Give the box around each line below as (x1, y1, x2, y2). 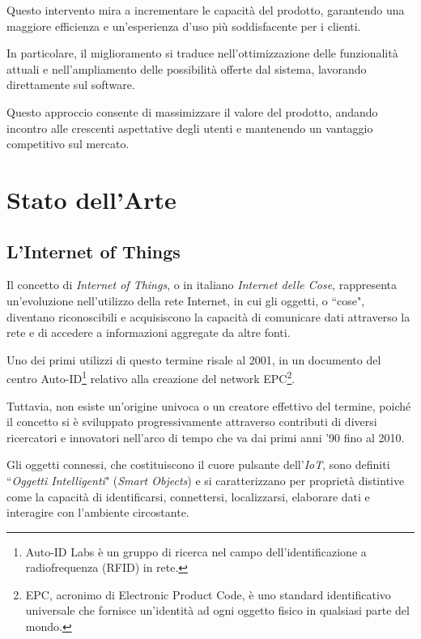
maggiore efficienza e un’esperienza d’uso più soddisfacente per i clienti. (6, 17, 361, 34)
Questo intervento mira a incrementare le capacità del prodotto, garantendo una (6, 2, 405, 18)
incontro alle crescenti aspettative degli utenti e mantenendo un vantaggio (6, 119, 373, 136)
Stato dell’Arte (6, 182, 176, 215)
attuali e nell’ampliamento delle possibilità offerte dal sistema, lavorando (6, 60, 367, 77)
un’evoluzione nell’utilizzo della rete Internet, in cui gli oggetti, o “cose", (6, 292, 365, 309)
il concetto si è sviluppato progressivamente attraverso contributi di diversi (6, 413, 377, 430)
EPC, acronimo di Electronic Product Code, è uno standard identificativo (25, 586, 391, 603)
